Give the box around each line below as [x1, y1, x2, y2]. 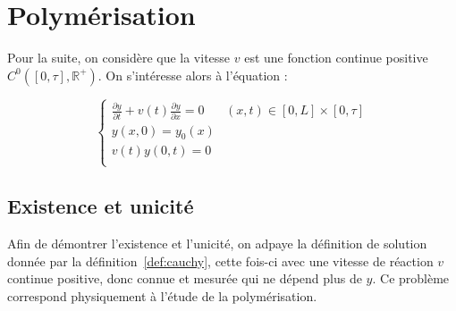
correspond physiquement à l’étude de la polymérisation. [7, 286, 317, 305]
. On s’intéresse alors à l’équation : [97, 65, 288, 84]
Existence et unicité [7, 192, 194, 220]
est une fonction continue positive [244, 48, 428, 67]
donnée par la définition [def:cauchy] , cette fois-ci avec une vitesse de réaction [7, 251, 434, 270]
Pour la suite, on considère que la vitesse [7, 48, 231, 67]
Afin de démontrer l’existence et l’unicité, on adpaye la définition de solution [7, 233, 427, 252]
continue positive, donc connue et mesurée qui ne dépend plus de [7, 269, 362, 288]
